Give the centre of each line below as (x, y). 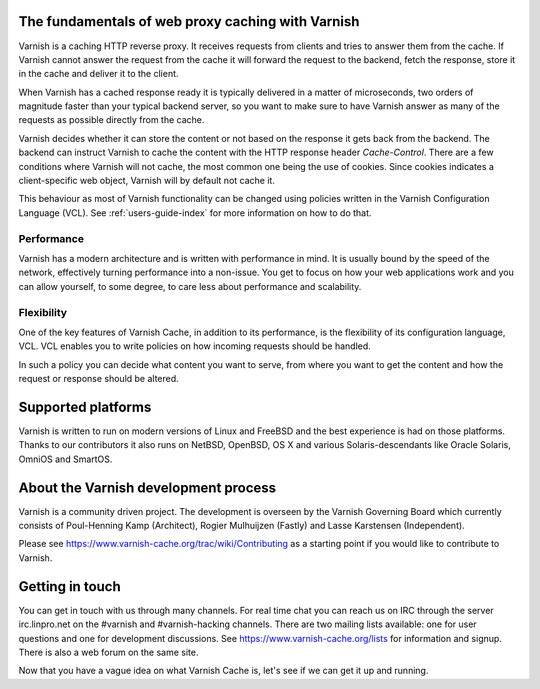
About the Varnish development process (147, 487)
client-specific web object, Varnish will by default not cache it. (146, 181)
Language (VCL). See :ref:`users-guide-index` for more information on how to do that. (195, 212)
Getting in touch (70, 586)
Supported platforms (85, 406)
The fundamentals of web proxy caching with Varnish (189, 21)
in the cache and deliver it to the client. (98, 74)
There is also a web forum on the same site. (108, 652)
